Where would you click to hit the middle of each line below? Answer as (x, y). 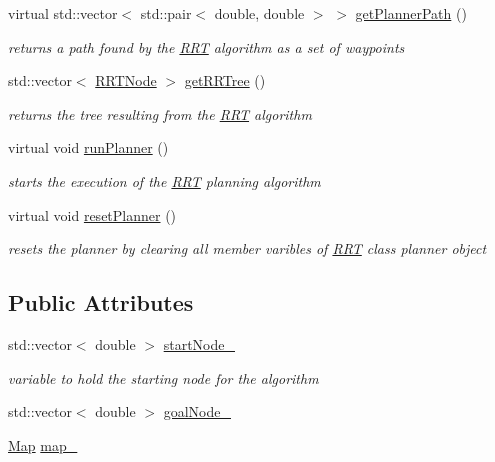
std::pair (166, 13)
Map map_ (43, 444)
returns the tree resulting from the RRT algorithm (160, 113)
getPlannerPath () (411, 13)
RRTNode (126, 80)
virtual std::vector (63, 13)
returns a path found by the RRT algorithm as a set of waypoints (206, 46)
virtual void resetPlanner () (92, 214)
